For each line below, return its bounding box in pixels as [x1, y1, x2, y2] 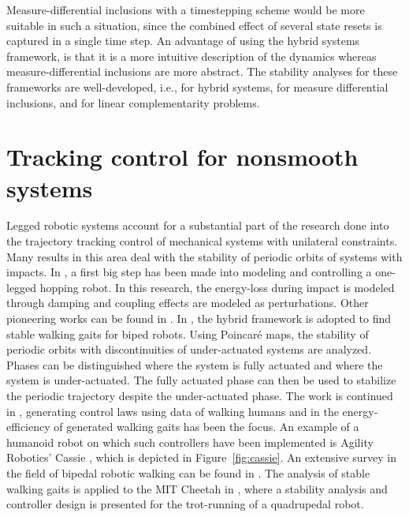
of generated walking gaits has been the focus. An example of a [54, 418, 359, 435]
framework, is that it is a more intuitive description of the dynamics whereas [6, 47, 377, 64]
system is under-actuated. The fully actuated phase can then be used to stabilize [6, 372, 396, 388]
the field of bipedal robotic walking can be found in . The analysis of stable [6, 464, 370, 481]
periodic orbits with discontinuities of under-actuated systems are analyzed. [6, 341, 372, 358]
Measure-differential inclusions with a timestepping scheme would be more [6, 2, 365, 17]
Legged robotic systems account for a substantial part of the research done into [6, 217, 389, 234]
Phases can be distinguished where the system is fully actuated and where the [6, 356, 383, 373]
